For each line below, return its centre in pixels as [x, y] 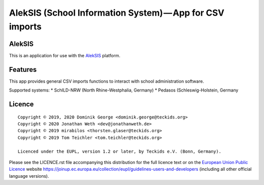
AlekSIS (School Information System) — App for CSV [117, 13]
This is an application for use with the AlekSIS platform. [65, 55]
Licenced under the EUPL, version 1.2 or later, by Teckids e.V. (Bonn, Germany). [120, 151]
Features [23, 69]
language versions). [29, 176]
